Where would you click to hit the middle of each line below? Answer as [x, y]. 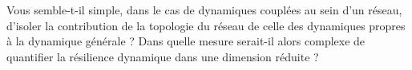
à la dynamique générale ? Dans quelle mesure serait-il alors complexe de [186, 41]
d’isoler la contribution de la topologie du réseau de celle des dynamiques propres [206, 25]
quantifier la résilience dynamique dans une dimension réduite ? [163, 56]
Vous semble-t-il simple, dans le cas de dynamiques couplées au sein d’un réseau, [204, 10]
